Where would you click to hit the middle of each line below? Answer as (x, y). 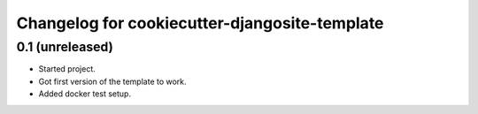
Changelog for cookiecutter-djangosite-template (200, 23)
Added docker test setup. (85, 94)
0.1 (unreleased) (65, 47)
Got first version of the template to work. (112, 81)
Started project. (67, 69)
